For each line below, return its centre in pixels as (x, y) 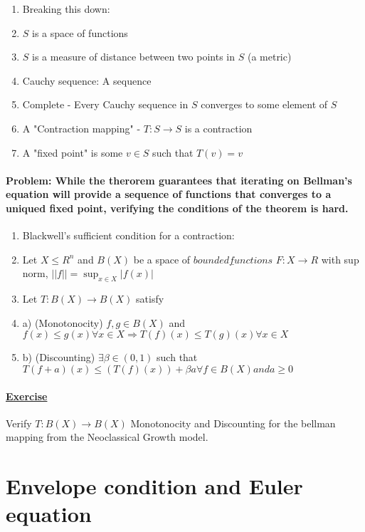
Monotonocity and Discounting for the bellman (233, 423)
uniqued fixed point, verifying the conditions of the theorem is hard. (177, 208)
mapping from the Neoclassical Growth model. (107, 437)
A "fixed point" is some (73, 152)
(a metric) (269, 57)
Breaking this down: (66, 9)
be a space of (162, 259)
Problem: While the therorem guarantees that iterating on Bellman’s (179, 180)
